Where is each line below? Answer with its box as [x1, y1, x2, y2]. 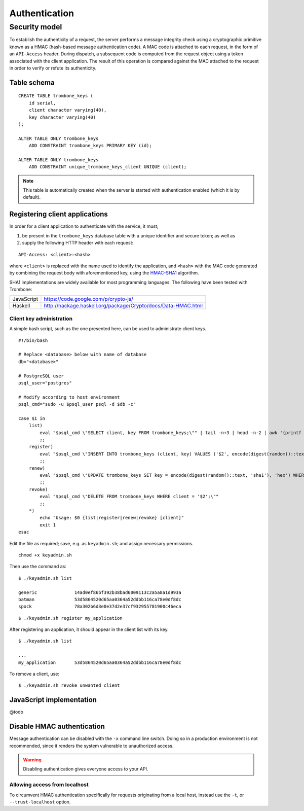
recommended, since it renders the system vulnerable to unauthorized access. [9, 743, 174, 749]
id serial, [28, 100, 56, 106]
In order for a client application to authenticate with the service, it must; [9, 223, 159, 229]
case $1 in [18, 415, 46, 421]
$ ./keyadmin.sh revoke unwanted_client [18, 683, 120, 688]
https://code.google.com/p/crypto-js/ [44, 296, 134, 303]
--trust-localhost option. [9, 799, 71, 805]
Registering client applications [9, 210, 108, 219]
